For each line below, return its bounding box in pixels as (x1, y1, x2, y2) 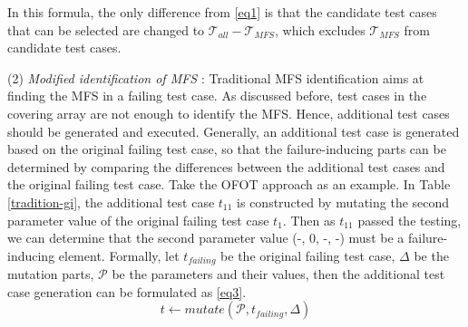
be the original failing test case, (220, 245, 395, 264)
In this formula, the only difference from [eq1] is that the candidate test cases (7, 3, 437, 21)
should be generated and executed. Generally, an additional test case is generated (7, 121, 460, 140)
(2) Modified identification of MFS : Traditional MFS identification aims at (7, 68, 424, 87)
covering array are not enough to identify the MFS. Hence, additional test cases (7, 103, 450, 122)
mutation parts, (7, 264, 94, 284)
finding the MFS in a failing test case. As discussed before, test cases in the (7, 86, 427, 105)
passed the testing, (357, 210, 462, 229)
